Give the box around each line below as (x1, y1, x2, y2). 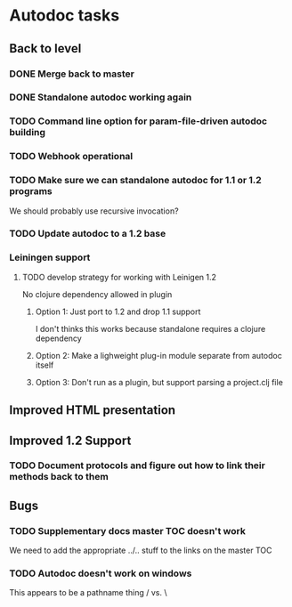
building (9, 126, 46, 139)
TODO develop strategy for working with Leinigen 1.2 (21, 271, 216, 282)
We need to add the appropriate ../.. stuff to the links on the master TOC (9, 545, 272, 556)
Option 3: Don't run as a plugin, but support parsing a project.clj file (35, 376, 283, 387)
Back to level (9, 41, 82, 56)
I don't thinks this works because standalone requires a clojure (35, 323, 266, 334)
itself (35, 360, 54, 370)
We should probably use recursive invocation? (9, 206, 180, 216)
